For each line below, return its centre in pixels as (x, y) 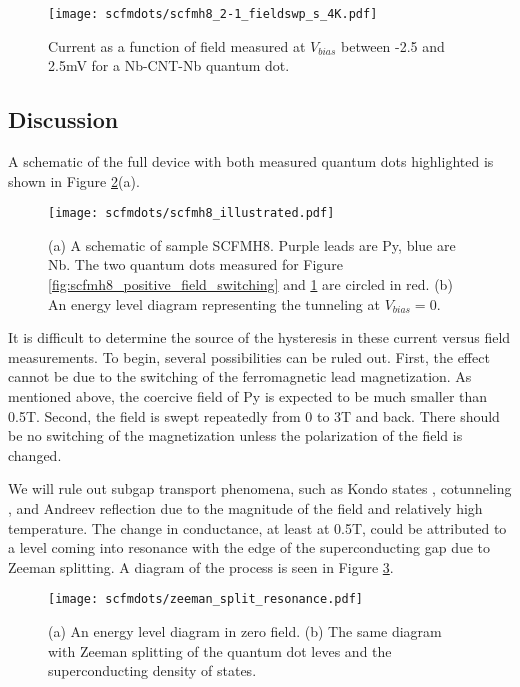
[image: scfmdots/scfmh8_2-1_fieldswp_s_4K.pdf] (213, 14)
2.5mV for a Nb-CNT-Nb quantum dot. (169, 65)
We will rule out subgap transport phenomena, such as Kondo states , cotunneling (260, 488)
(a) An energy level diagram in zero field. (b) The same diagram (245, 631)
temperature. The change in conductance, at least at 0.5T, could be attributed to (257, 527)
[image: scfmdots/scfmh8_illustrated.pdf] (191, 213)
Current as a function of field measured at (177, 45)
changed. (35, 454)
